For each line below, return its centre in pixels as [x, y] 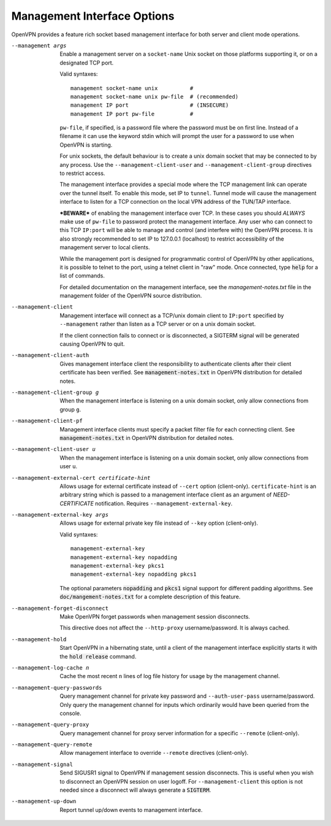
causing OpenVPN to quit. [92, 344]
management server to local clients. [105, 247]
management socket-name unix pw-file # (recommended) [155, 96]
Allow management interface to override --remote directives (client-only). [154, 753]
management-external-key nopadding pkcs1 [134, 574]
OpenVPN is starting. [86, 145]
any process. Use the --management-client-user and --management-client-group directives [186, 164]
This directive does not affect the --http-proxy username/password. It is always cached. [175, 628]
